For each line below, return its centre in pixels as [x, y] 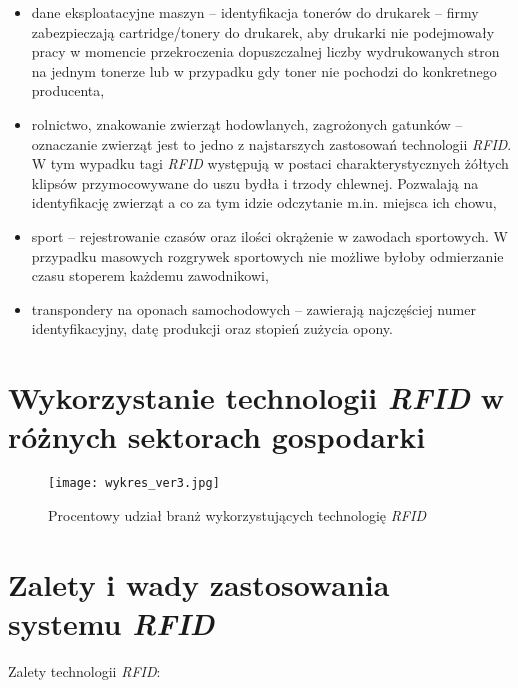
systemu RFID [111, 623]
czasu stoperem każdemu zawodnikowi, [150, 275]
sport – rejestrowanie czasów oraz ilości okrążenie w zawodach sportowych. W [269, 235]
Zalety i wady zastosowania [199, 583]
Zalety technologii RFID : [84, 670]
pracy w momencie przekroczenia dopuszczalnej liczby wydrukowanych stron [265, 51]
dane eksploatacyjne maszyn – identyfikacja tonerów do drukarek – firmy [255, 12]
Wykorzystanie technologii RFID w [256, 398]
